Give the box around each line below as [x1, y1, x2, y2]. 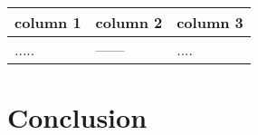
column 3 [177, 12, 244, 33]
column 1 [14, 12, 81, 33]
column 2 [95, 12, 163, 33]
